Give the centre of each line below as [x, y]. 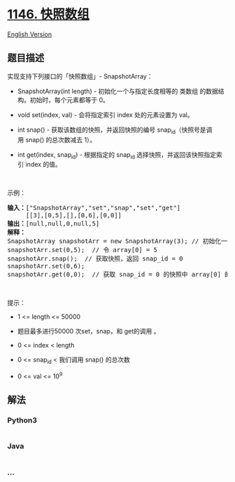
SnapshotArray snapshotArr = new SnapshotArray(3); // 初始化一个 [120, 241]
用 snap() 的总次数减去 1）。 [57, 139]
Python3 [22, 420]
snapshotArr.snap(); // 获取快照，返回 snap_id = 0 [95, 259]
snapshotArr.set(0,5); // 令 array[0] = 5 [82, 250]
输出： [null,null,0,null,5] [54, 224]
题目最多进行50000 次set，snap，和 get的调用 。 [88, 331]
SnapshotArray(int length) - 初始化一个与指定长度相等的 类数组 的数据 [117, 91]
